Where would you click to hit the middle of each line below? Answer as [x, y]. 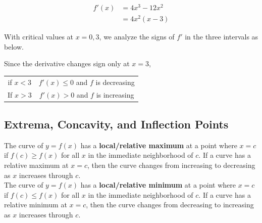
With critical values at [39, 37]
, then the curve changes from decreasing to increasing [170, 205]
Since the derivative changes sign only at [67, 63]
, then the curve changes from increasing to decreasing [171, 165]
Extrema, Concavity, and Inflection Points [116, 124]
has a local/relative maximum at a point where [159, 145]
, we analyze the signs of [137, 37]
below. [14, 46]
